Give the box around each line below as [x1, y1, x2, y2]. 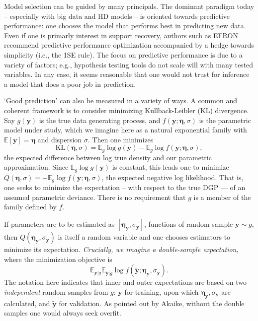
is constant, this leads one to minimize [112, 162, 229, 172]
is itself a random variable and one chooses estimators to [58, 232, 231, 242]
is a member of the [193, 192, 251, 202]
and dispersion [37, 134, 82, 144]
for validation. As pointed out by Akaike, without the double [59, 298, 245, 308]
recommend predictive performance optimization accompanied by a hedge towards [4, 40, 254, 50]
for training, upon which [124, 286, 199, 297]
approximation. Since [4, 162, 69, 172]
